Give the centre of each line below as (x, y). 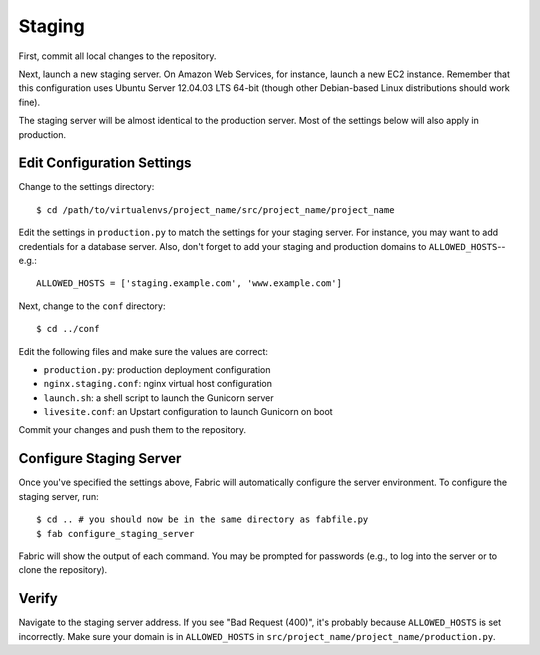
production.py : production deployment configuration (157, 369)
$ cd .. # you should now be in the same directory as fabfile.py (202, 519)
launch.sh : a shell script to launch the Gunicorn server (158, 397)
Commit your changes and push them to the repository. (132, 430)
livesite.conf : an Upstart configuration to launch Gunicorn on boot (188, 412)
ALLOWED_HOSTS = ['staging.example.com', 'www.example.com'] (189, 283)
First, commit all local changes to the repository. (117, 56)
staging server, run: (58, 496)
